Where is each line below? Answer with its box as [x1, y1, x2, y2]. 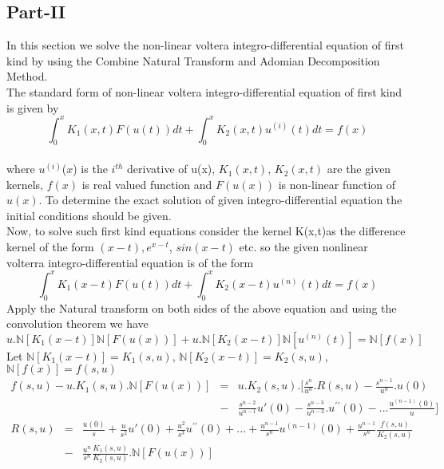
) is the [73, 160, 108, 177]
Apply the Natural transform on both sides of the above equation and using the [6, 299, 397, 316]
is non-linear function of [278, 175, 396, 192]
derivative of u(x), [127, 160, 216, 177]
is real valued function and [81, 175, 212, 192]
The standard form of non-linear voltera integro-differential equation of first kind [6, 83, 402, 100]
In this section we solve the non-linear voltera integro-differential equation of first [6, 37, 404, 53]
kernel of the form [6, 238, 94, 255]
